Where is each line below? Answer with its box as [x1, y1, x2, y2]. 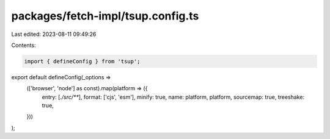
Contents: [11, 41, 36, 49]
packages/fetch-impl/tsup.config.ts [11, 9, 199, 23]
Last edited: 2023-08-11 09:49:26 [11, 30, 97, 38]
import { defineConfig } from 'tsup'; [24, 58, 141, 65]
